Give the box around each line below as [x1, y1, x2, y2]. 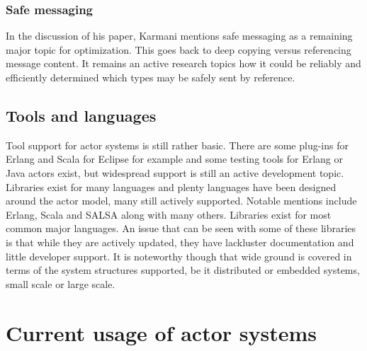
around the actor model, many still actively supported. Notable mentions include [6, 193, 357, 208]
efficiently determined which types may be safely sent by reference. [6, 70, 295, 84]
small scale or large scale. [6, 276, 115, 291]
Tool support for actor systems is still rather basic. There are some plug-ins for [6, 137, 349, 152]
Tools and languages [6, 104, 157, 126]
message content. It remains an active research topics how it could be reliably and [6, 56, 361, 71]
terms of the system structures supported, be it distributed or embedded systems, [6, 263, 360, 277]
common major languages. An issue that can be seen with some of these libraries [6, 221, 356, 236]
